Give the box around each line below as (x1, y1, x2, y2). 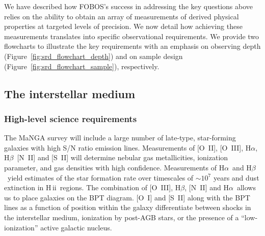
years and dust (213, 172, 259, 183)
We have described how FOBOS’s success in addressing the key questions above (4, 1, 253, 11)
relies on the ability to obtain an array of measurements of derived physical (4, 11, 239, 21)
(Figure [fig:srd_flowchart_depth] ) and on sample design (4, 50, 183, 61)
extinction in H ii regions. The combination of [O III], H (4, 182, 181, 193)
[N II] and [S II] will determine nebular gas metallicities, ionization (17, 152, 228, 163)
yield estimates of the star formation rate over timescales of (7, 172, 194, 183)
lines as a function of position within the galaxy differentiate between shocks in (4, 202, 251, 213)
